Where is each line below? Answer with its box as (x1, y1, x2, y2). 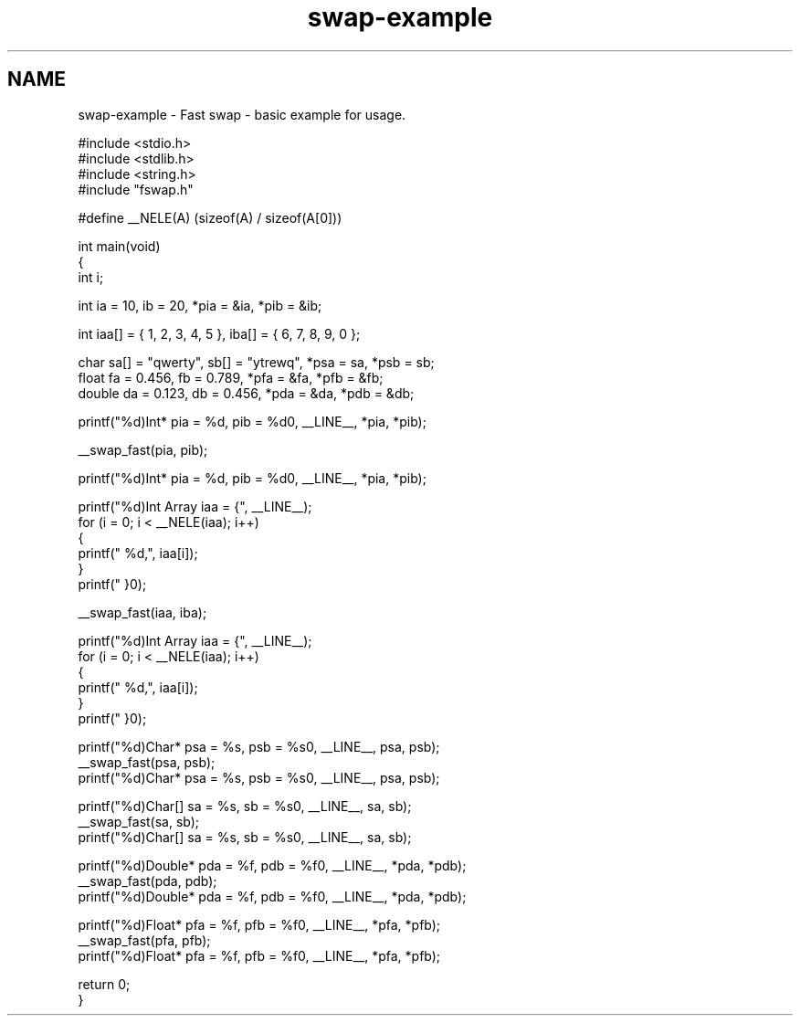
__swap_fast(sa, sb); (78, 813, 200, 829)
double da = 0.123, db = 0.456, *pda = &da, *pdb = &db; (78, 385, 415, 401)
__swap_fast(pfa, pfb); (78, 932, 211, 948)
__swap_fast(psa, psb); (78, 754, 216, 770)
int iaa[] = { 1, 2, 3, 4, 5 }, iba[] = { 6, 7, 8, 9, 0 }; (78, 325, 361, 342)
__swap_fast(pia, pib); (78, 441, 208, 458)
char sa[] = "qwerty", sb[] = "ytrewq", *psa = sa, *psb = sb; (78, 353, 435, 370)
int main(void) (78, 237, 161, 254)
